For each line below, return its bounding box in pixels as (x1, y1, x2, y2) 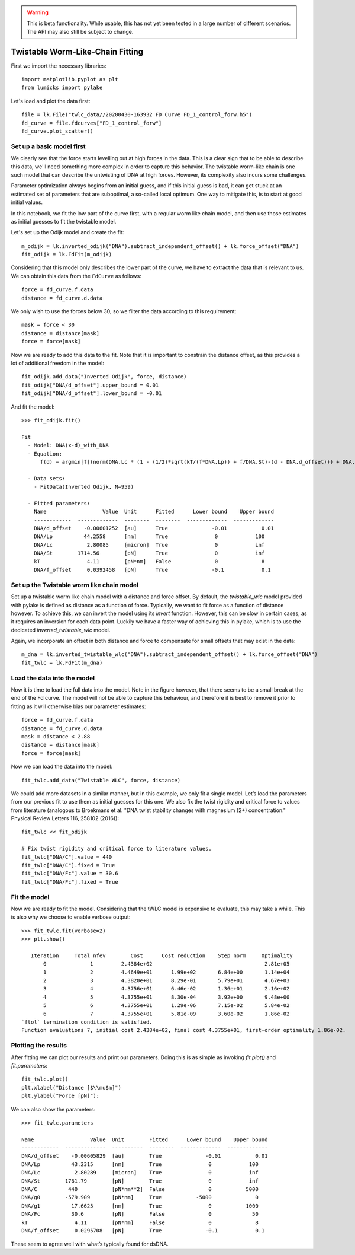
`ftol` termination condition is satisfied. (21, 1019, 153, 1025)
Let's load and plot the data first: (11, 97, 91, 104)
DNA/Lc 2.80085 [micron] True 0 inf (33, 542, 265, 548)
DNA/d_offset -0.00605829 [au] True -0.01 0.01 (21, 1152, 268, 1160)
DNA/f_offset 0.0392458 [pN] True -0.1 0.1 (33, 566, 272, 573)
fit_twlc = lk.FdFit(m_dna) (21, 659, 103, 666)
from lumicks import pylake (21, 84, 103, 91)
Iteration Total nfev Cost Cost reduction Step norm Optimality (30, 952, 293, 959)
